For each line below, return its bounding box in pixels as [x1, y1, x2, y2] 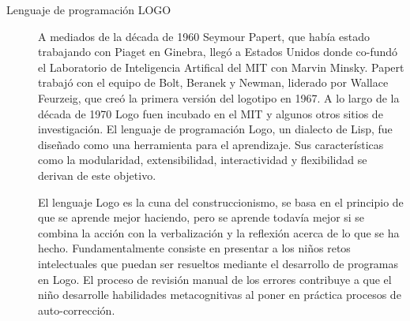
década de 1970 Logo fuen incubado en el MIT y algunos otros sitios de [38, 105, 383, 121]
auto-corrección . [38, 301, 115, 318]
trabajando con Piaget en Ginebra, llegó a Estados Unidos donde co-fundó [38, 43, 398, 60]
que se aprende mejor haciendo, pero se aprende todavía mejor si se [38, 209, 365, 226]
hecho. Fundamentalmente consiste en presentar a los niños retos [38, 240, 351, 256]
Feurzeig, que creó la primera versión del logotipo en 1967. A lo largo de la [38, 89, 400, 106]
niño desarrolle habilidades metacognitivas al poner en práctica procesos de [38, 286, 401, 303]
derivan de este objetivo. [38, 166, 156, 183]
